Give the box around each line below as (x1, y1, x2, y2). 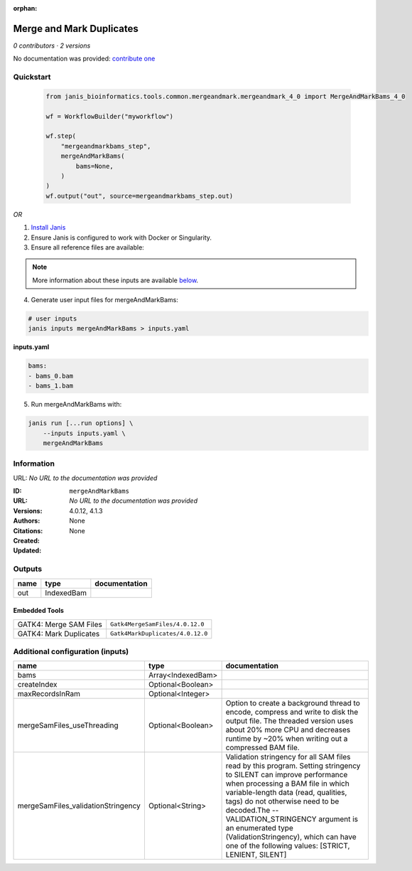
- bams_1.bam (28, 382, 74, 390)
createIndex (17, 680, 58, 690)
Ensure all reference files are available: (31, 242, 145, 252)
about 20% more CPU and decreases (225, 725, 351, 735)
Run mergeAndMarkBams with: (31, 400, 122, 409)
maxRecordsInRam (17, 689, 81, 699)
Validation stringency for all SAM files (225, 752, 351, 762)
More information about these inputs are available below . (32, 276, 199, 284)
